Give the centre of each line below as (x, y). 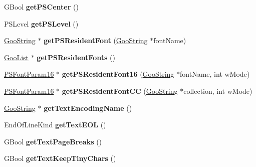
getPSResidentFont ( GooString (96, 40)
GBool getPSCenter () (41, 7)
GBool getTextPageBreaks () (53, 141)
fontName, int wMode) (215, 74)
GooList (16, 57)
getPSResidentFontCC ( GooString (120, 91)
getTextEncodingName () (88, 108)
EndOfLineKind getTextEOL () (55, 125)
